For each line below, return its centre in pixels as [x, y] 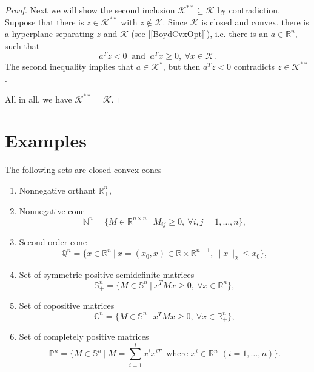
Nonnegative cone [52, 211]
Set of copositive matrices [67, 305]
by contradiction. [249, 10]
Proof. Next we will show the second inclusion [90, 10]
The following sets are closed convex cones [83, 170]
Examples [46, 140]
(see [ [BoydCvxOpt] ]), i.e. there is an [199, 34]
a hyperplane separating [49, 34]
